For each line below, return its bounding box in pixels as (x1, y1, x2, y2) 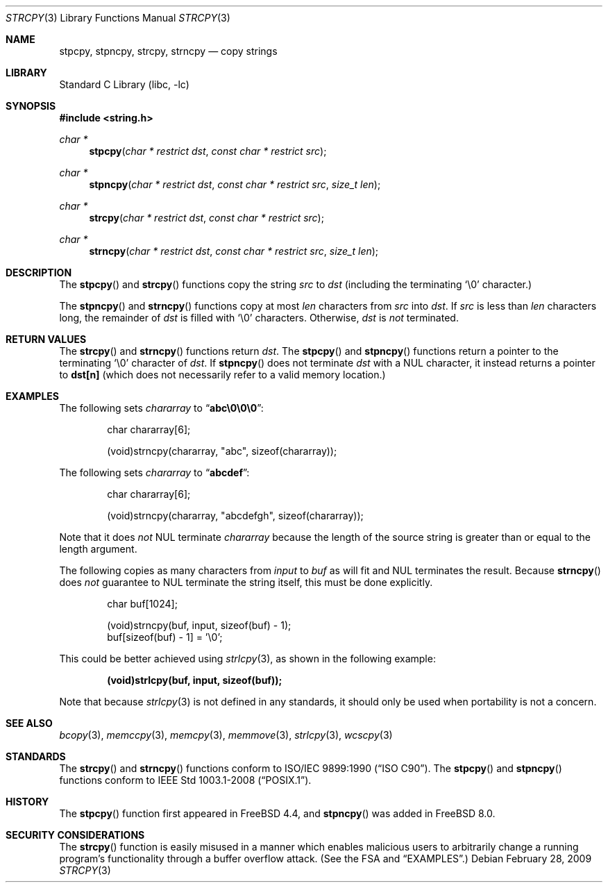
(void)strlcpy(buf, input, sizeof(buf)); (107, 674, 282, 686)
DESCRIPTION (6, 267, 72, 278)
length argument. (59, 543, 137, 555)
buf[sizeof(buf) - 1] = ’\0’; (107, 631, 223, 643)
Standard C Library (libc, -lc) (59, 78, 189, 90)
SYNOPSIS (6, 100, 56, 112)
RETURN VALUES (6, 333, 87, 345)
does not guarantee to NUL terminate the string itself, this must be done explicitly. (59, 576, 433, 588)
